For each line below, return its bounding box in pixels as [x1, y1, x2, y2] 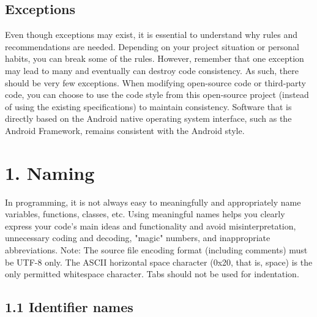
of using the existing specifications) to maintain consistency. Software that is [5, 100, 292, 113]
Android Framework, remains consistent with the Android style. [5, 124, 245, 136]
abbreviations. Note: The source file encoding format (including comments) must [5, 244, 308, 256]
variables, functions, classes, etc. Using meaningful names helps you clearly [5, 207, 285, 220]
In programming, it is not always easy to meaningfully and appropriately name [5, 195, 301, 208]
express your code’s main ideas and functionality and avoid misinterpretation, [5, 219, 296, 232]
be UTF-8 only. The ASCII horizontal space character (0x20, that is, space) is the [5, 255, 313, 268]
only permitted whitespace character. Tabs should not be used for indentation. [5, 267, 299, 280]
